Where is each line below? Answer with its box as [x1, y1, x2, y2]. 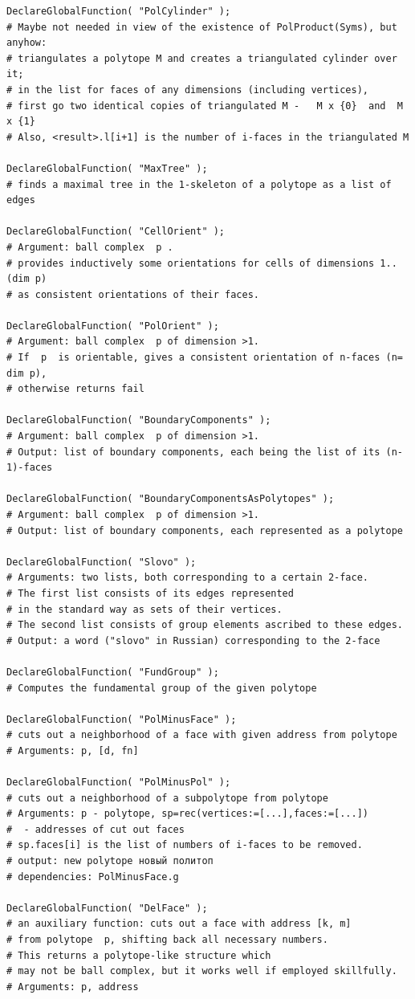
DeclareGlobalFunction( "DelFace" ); [6, 902, 208, 914]
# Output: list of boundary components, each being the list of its [6, 446, 380, 458]
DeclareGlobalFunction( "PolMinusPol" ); [6, 777, 231, 789]
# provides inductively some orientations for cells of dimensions [6, 257, 375, 269]
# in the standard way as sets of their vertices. [6, 603, 283, 615]
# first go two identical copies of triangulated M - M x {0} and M [6, 100, 403, 112]
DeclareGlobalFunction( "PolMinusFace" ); [6, 713, 237, 725]
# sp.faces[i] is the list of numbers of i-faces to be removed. [6, 839, 363, 851]
